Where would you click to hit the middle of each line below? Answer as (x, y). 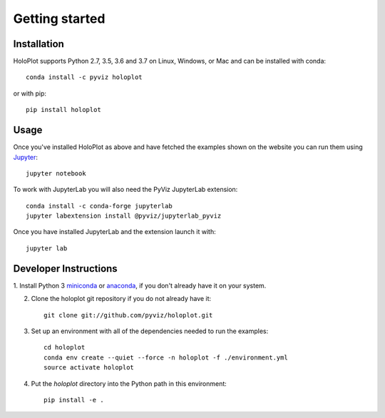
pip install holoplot (63, 110)
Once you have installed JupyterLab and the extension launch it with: (115, 232)
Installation (38, 44)
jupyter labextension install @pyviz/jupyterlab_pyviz (124, 216)
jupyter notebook (56, 173)
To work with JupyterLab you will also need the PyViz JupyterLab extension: (125, 190)
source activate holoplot (89, 368)
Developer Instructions (65, 269)
